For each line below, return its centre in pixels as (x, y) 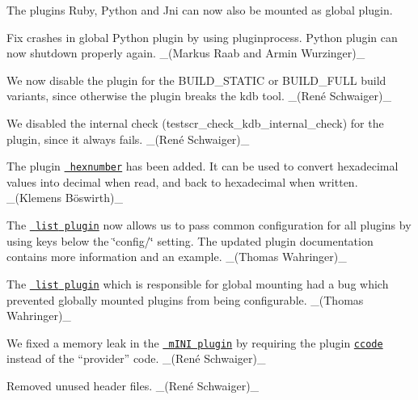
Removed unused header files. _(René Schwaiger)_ (133, 385)
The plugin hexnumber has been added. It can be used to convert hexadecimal (203, 166)
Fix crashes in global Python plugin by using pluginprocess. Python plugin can (202, 37)
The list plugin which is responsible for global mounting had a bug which (198, 283)
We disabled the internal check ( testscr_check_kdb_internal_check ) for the (195, 122)
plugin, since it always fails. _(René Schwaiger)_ (128, 139)
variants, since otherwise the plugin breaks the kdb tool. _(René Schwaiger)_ (199, 96)
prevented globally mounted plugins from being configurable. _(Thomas (185, 299)
